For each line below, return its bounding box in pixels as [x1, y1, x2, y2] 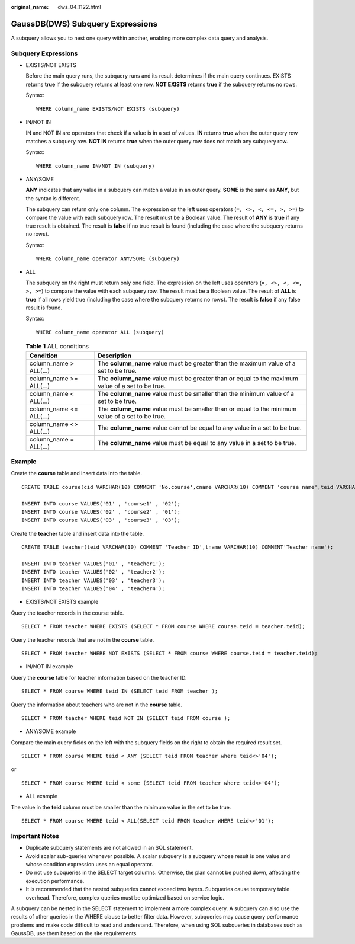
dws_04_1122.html [57, 4, 101, 10]
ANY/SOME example [25, 728, 76, 735]
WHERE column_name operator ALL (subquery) [36, 329, 164, 335]
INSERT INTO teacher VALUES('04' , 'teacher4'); [21, 585, 165, 592]
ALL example [25, 793, 58, 800]
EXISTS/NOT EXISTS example [25, 599, 99, 606]
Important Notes [11, 831, 59, 840]
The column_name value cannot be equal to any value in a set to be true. [98, 424, 302, 432]
